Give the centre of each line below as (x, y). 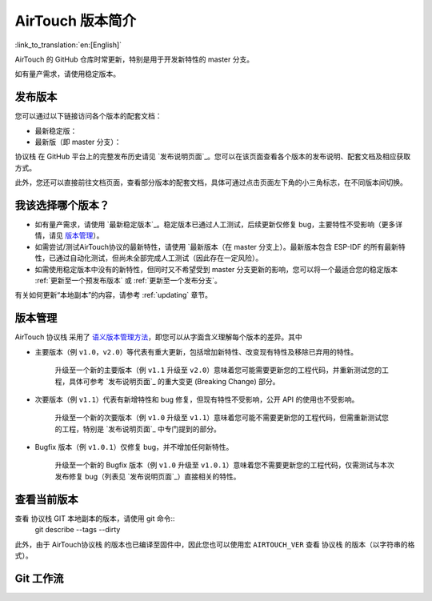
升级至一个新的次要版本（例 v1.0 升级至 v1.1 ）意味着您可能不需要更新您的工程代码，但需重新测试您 (222, 418)
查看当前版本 (46, 499)
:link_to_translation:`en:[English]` (68, 45)
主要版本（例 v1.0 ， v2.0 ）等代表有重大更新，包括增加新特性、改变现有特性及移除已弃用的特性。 (196, 351)
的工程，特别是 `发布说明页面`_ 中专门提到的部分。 (138, 429)
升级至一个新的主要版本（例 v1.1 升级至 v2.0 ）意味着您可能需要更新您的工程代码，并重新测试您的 (218, 370)
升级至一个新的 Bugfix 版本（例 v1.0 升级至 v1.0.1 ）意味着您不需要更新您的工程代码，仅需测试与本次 (225, 465)
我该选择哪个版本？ (62, 205)
